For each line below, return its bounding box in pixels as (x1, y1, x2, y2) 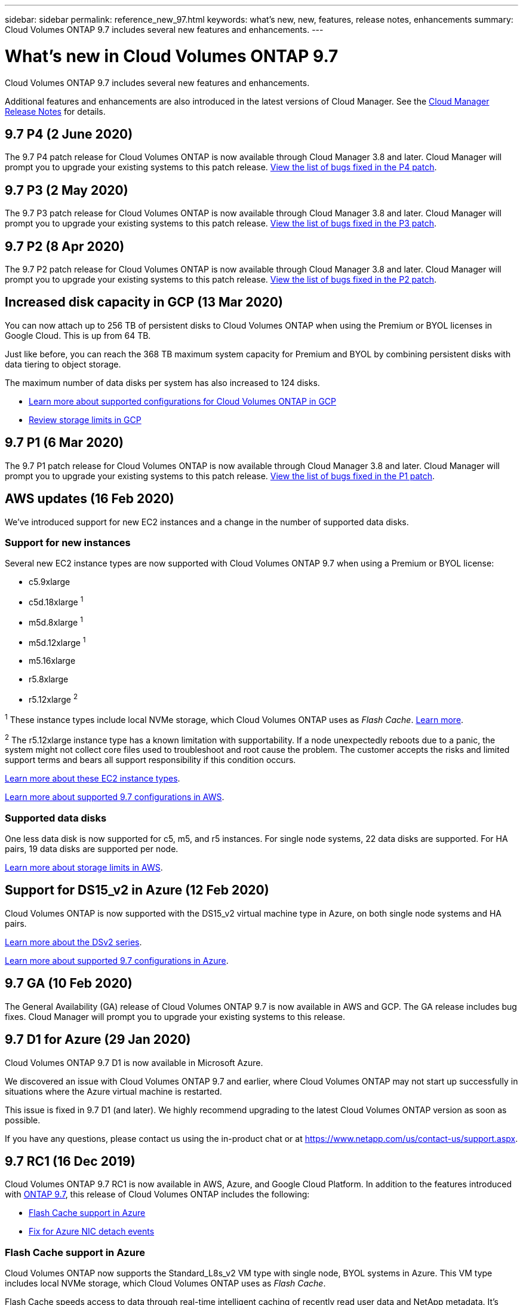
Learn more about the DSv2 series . (5, 936, 142, 947)
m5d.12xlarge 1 (29, 635, 86, 648)
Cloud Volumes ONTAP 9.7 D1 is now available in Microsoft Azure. (5, 1057, 263, 1068)
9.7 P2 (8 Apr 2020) (5, 238, 125, 254)
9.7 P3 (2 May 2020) (5, 182, 128, 198)
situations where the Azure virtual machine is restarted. (5, 1086, 222, 1096)
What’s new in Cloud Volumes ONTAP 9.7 (5, 45, 339, 66)
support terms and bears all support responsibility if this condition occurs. (5, 755, 296, 765)
